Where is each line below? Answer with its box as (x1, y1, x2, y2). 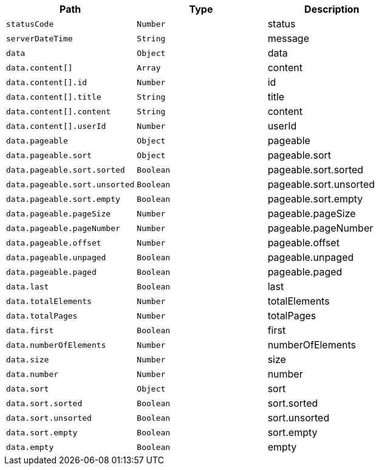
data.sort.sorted (6, 398, 83, 408)
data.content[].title (6, 92, 101, 102)
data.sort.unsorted (6, 413, 92, 423)
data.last (6, 282, 49, 291)
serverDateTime (6, 33, 73, 43)
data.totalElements (6, 296, 92, 306)
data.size (6, 354, 49, 364)
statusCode (6, 19, 54, 29)
